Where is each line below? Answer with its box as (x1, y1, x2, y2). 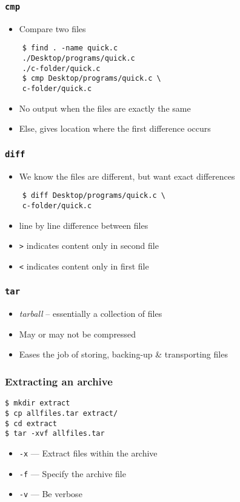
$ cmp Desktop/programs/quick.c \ (22, 74, 161, 83)
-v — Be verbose (19, 487, 82, 500)
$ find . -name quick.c (22, 44, 118, 53)
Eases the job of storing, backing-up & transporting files (19, 348, 228, 361)
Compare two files (19, 22, 86, 35)
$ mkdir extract (5, 399, 70, 408)
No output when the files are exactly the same (19, 101, 191, 114)
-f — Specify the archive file (19, 467, 126, 480)
